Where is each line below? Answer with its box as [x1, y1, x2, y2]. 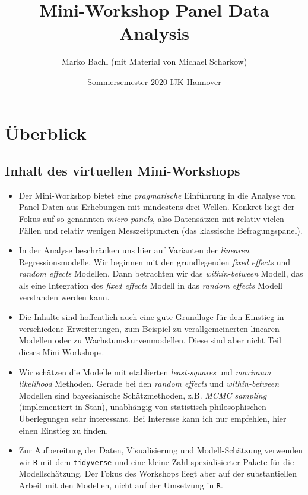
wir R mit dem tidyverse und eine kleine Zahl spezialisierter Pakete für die [18, 455, 294, 468]
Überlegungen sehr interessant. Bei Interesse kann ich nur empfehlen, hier [18, 412, 287, 424]
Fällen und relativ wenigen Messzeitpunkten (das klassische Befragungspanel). [18, 224, 303, 236]
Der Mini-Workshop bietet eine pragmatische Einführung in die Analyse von [18, 189, 296, 201]
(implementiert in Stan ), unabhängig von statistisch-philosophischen [18, 400, 266, 413]
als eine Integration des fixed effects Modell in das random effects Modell [18, 279, 282, 292]
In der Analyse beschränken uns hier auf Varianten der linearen [18, 244, 249, 256]
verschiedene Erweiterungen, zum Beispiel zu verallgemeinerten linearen [18, 322, 280, 334]
